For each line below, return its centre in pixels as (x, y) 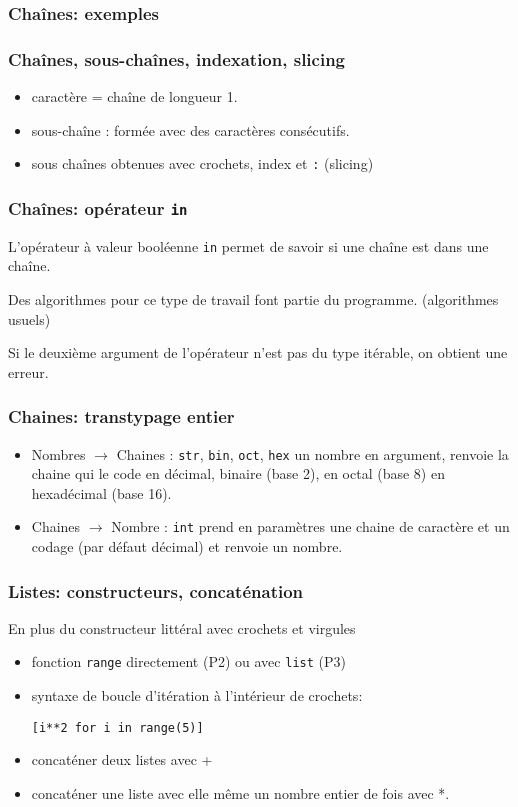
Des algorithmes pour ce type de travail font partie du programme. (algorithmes (253, 298)
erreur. (28, 371)
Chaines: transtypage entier (121, 416)
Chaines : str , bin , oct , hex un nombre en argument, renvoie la (312, 453)
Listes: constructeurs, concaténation (156, 590)
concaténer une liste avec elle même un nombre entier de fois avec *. (240, 792)
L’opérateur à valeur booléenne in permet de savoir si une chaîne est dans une (248, 245)
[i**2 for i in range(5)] (117, 727)
